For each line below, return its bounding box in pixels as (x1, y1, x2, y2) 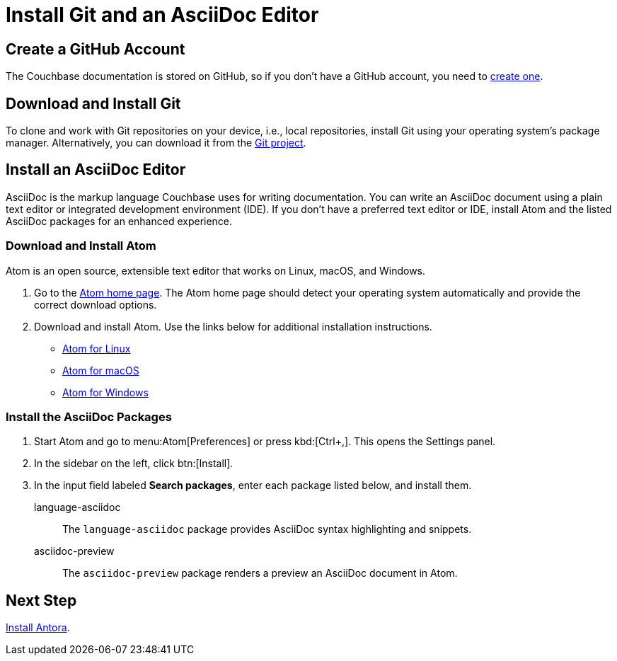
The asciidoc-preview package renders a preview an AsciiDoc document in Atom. (62, 567, 458, 580)
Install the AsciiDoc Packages (6, 409, 172, 424)
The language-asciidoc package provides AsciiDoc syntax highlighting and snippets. (62, 523, 472, 536)
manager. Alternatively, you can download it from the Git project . (6, 137, 306, 149)
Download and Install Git (6, 94, 181, 113)
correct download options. (34, 298, 157, 311)
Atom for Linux (62, 342, 131, 355)
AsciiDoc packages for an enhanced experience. (6, 214, 233, 227)
